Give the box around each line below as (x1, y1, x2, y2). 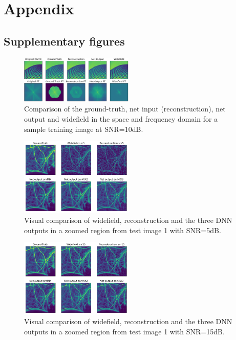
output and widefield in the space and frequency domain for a (24, 114, 218, 124)
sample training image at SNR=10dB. (24, 123, 143, 134)
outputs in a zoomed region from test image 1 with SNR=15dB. (24, 326, 225, 336)
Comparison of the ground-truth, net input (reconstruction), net (24, 103, 226, 114)
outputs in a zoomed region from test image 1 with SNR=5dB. (24, 224, 221, 235)
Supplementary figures (4, 33, 125, 49)
